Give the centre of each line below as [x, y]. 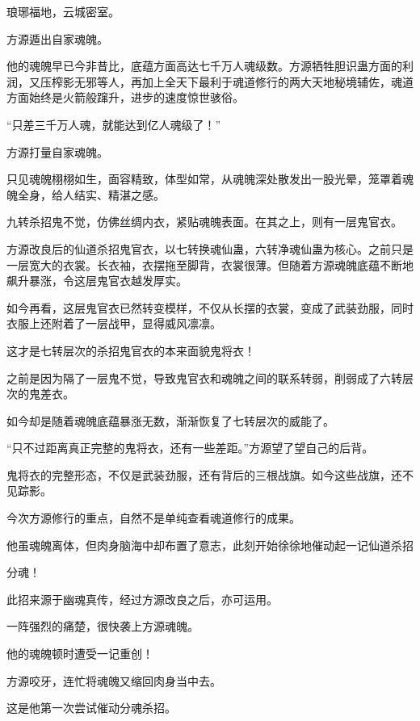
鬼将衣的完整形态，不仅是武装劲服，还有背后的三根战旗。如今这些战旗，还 [204, 474]
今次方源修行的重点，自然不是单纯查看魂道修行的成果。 [153, 518]
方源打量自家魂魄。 [57, 151]
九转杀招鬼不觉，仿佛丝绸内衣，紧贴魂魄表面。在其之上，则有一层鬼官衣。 [204, 222]
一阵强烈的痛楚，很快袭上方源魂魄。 [103, 626]
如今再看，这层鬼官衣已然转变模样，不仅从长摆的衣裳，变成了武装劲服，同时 [210, 307]
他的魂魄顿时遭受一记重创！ [80, 654]
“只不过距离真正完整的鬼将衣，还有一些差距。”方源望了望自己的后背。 [190, 448]
